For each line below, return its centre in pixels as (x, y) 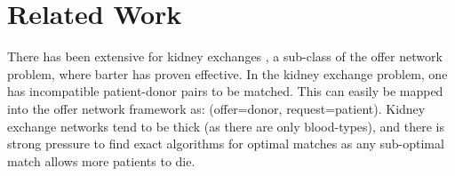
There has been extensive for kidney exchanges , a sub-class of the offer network (225, 56)
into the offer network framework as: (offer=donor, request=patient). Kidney (216, 108)
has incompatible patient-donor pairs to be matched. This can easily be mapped (225, 91)
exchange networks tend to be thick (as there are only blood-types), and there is (226, 126)
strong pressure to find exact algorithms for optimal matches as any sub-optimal (226, 144)
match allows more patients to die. (101, 160)
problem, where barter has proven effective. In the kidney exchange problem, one (227, 73)
